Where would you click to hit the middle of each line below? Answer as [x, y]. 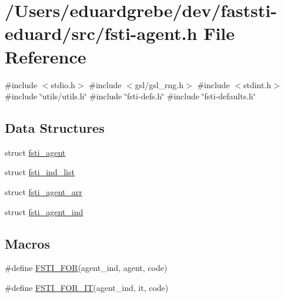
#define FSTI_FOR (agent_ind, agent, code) [86, 268]
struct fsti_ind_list [40, 172]
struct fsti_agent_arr [44, 192]
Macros [27, 243]
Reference [46, 56]
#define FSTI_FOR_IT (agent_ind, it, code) [87, 288]
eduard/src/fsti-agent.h [101, 33]
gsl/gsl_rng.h [159, 84]
